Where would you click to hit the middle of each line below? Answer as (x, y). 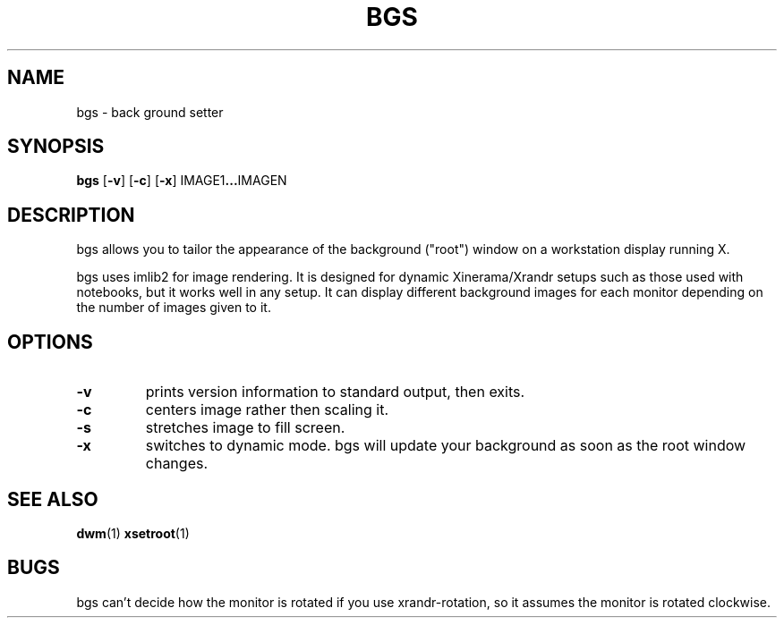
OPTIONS (50, 342)
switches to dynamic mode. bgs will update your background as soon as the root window (446, 446)
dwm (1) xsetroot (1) (133, 533)
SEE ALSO (53, 499)
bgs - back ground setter (150, 112)
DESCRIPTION (71, 215)
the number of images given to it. (174, 308)
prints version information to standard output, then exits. (335, 392)
